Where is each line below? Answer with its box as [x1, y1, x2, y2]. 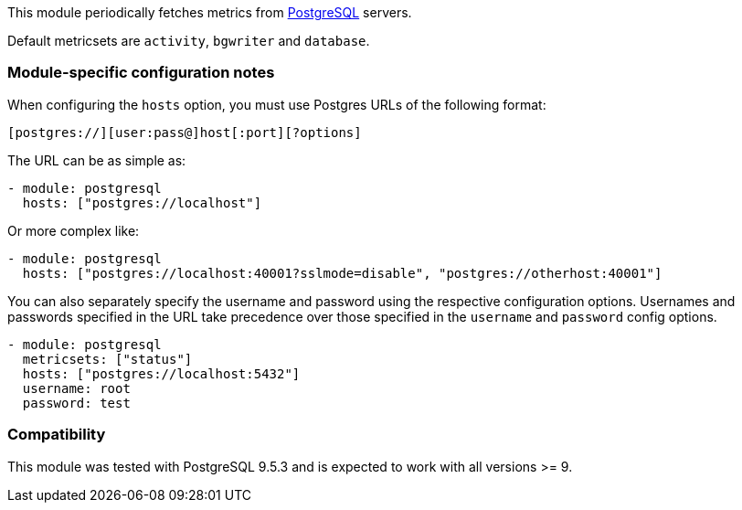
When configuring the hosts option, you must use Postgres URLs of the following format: [7, 96, 546, 112]
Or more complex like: [7, 222, 140, 239]
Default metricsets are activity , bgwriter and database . [7, 33, 370, 48]
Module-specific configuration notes [7, 63, 275, 82]
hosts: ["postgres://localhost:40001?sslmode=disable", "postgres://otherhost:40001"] [22, 265, 662, 281]
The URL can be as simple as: [7, 152, 186, 168]
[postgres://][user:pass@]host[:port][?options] [7, 124, 362, 140]
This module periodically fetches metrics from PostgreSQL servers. [7, 5, 412, 20]
